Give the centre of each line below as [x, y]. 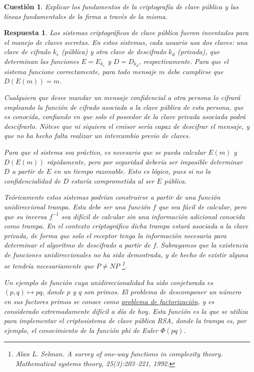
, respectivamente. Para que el [184, 61]
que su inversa [25, 216]
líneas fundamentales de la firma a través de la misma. [86, 16]
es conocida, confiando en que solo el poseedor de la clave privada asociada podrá [125, 116]
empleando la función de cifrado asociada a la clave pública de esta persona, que [124, 107]
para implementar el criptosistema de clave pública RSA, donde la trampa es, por [125, 320]
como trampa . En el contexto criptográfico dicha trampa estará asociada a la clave [126, 226]
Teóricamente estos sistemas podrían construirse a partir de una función [112, 197]
